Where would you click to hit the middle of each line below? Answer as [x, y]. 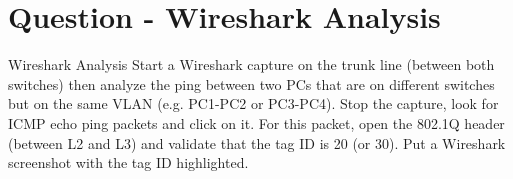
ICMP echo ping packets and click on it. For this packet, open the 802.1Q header [256, 122]
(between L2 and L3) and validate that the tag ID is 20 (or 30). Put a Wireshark [257, 142]
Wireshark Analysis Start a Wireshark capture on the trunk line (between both [251, 64]
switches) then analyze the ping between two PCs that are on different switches [251, 83]
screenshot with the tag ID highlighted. [128, 162]
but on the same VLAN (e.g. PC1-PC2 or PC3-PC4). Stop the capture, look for [253, 103]
